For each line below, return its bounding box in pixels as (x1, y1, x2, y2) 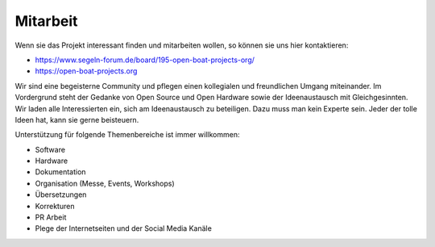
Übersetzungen (35, 190, 87, 199)
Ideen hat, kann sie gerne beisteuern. (14, 115, 139, 124)
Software (35, 144, 66, 154)
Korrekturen (35, 201, 75, 211)
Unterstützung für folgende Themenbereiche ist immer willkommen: (14, 130, 240, 140)
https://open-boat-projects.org (35, 66, 138, 76)
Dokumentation (35, 167, 86, 177)
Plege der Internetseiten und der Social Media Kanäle (35, 224, 213, 233)
